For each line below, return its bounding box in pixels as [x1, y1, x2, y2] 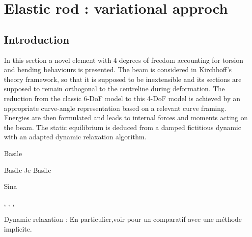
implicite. [4, 223, 32, 234]
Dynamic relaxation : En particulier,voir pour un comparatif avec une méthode [4, 214, 242, 224]
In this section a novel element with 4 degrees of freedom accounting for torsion [4, 54, 243, 65]
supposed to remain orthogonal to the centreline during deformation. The [4, 83, 225, 94]
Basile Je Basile [4, 164, 51, 175]
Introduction [4, 31, 70, 47]
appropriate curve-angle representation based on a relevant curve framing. [4, 103, 226, 113]
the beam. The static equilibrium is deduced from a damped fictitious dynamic [4, 122, 241, 132]
